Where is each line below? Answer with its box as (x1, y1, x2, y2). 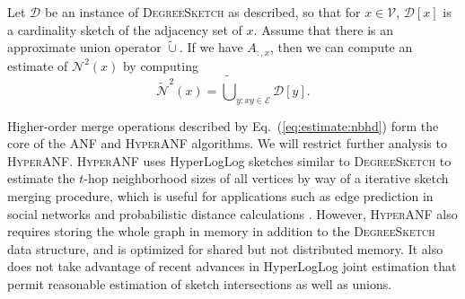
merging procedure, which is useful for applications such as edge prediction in (7, 186, 434, 205)
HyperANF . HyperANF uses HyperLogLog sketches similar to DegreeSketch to (7, 151, 452, 170)
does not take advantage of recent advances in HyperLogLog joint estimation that (7, 257, 457, 276)
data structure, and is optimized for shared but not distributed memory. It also (7, 239, 443, 258)
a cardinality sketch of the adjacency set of (7, 20, 242, 39)
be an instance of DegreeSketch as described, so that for (44, 3, 361, 21)
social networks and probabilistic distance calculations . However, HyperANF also (7, 204, 458, 223)
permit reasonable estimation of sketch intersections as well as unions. (7, 274, 392, 293)
